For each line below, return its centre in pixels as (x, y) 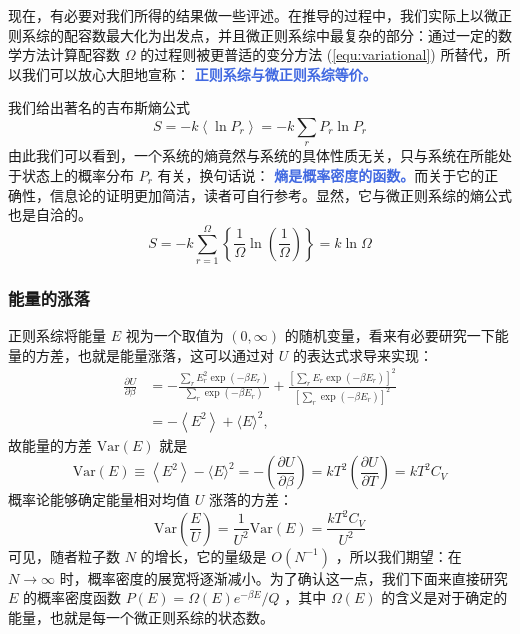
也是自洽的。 (50, 214)
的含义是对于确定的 (444, 597)
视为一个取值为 (174, 335)
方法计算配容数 (70, 54)
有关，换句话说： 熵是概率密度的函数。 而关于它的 (321, 174)
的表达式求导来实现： (362, 354)
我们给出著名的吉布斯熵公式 (99, 107)
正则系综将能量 (57, 335)
